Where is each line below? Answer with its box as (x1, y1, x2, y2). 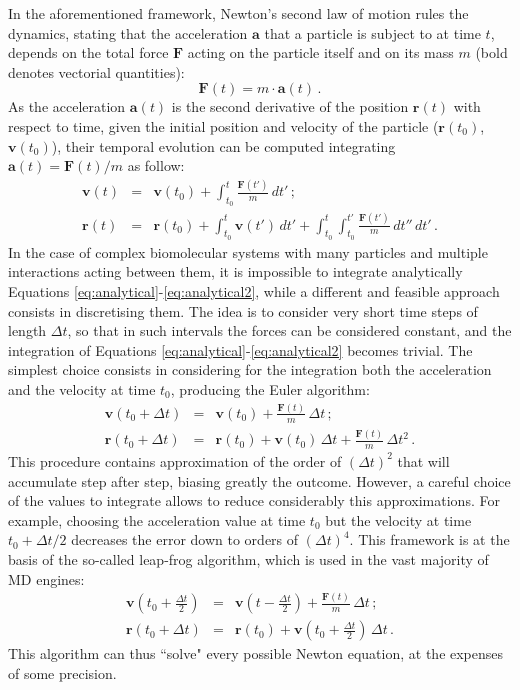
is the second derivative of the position (171, 96, 409, 117)
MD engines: (8, 568, 85, 589)
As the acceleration (8, 96, 126, 117)
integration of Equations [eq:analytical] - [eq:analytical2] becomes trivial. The (8, 339, 473, 360)
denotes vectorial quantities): (8, 61, 185, 82)
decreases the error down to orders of (71, 529, 299, 550)
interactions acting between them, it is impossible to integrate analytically (8, 261, 463, 282)
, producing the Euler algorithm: (170, 379, 370, 399)
